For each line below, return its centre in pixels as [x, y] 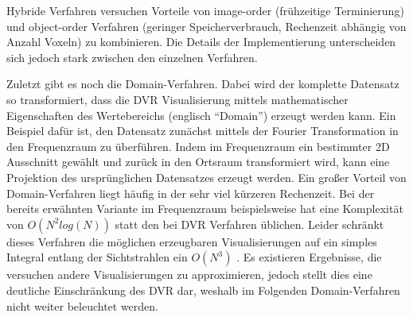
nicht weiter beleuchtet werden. [83, 305]
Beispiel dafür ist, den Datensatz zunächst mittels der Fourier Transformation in [203, 131]
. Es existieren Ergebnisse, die [309, 257]
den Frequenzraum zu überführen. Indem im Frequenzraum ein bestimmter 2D [198, 146]
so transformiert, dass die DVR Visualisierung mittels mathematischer [177, 99]
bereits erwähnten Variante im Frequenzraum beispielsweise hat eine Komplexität [205, 209]
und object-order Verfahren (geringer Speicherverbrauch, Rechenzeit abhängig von [206, 26]
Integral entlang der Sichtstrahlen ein [97, 257]
